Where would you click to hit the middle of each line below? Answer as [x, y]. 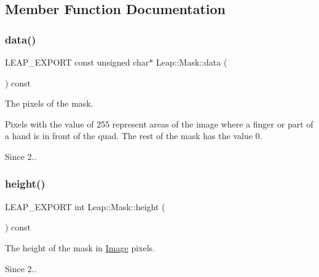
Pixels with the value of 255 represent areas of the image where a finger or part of [159, 123]
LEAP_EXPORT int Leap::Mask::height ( [85, 206]
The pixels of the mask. [49, 103]
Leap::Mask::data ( [192, 62]
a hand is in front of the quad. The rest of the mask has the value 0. [134, 136]
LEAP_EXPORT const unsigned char [77, 62]
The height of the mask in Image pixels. [80, 247]
